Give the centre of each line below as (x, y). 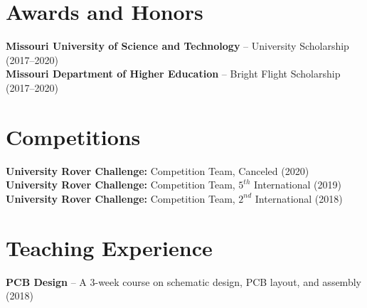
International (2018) (299, 198)
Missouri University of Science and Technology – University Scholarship (177, 46)
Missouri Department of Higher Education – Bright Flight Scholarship (173, 74)
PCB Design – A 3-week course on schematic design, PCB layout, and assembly (183, 281)
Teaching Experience (109, 247)
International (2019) (298, 185)
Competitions (73, 136)
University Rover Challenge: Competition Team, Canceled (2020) (158, 170)
